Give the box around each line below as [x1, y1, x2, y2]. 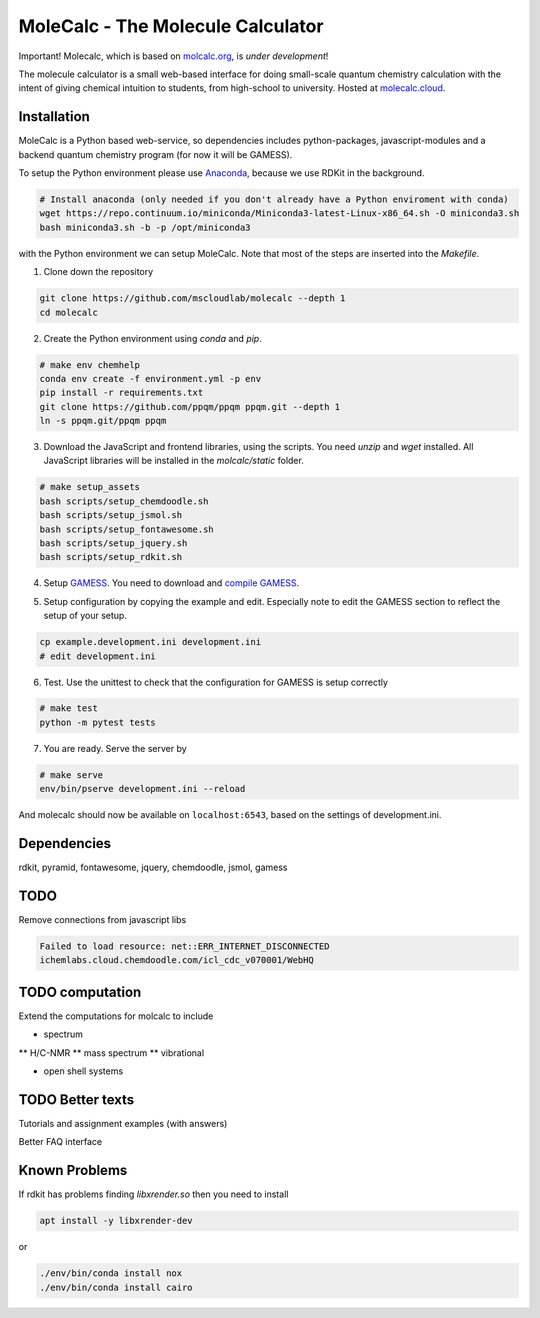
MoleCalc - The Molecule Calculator [18, 15, 324, 37]
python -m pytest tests [39, 716, 157, 728]
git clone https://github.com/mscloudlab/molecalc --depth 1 [39, 293, 346, 304]
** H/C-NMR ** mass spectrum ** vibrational [18, 1046, 205, 1059]
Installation [18, 108, 90, 125]
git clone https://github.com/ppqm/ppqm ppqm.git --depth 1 [39, 401, 341, 412]
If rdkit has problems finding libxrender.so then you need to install [18, 1188, 289, 1200]
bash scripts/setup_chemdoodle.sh [39, 495, 209, 507]
